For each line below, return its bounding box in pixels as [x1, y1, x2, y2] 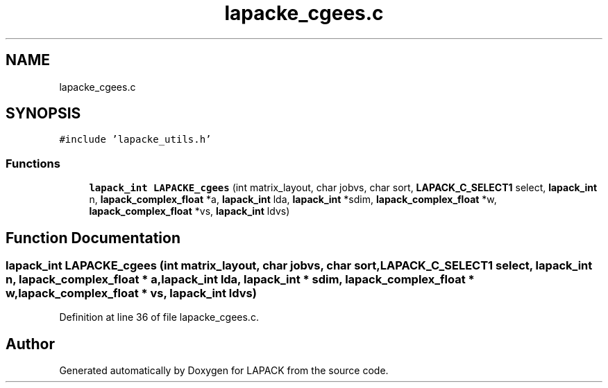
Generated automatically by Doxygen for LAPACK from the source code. [59, 364, 389, 377]
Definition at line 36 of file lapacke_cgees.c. [59, 311, 259, 324]
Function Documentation [6, 229, 180, 247]
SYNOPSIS [6, 105, 81, 123]
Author [6, 335, 55, 353]
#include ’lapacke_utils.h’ [59, 134, 212, 145]
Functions [6, 156, 60, 170]
